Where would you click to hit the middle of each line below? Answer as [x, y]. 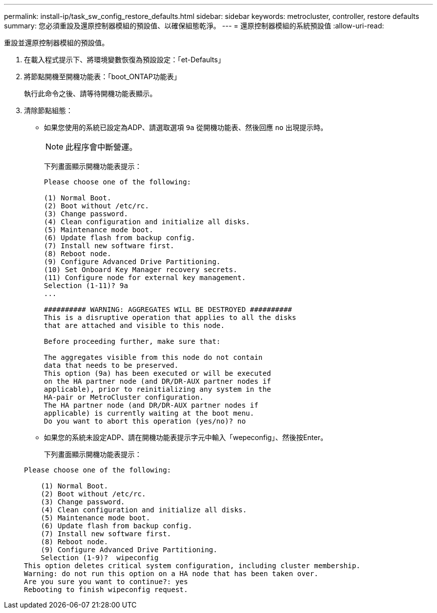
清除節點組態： [48, 110]
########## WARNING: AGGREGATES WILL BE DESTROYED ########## [168, 309]
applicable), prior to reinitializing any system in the [158, 389]
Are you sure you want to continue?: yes [106, 582]
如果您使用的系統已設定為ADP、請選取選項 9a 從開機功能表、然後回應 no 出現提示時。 [186, 127]
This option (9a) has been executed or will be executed [158, 373]
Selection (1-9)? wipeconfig [100, 558]
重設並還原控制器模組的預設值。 [56, 43]
